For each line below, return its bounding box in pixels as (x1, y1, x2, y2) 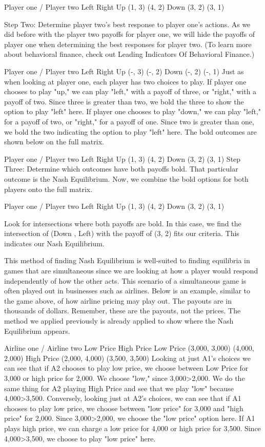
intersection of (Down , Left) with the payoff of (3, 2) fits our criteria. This (4, 228, 239, 239)
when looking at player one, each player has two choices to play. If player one (4, 76, 247, 87)
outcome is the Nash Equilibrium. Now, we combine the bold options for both (4, 173, 249, 184)
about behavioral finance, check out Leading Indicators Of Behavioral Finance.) (4, 49, 255, 59)
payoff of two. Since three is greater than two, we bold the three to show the (4, 96, 244, 107)
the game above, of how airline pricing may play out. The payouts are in (4, 295, 232, 306)
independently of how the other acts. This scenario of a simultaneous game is (4, 275, 247, 286)
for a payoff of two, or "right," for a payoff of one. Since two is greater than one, (4, 116, 254, 126)
